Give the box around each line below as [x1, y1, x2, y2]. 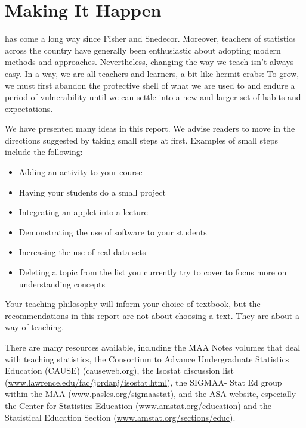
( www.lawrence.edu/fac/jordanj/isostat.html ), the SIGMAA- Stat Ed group [5, 376, 282, 388]
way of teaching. [5, 321, 64, 333]
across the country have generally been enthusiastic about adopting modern [5, 44, 281, 56]
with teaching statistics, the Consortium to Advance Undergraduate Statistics [5, 352, 289, 365]
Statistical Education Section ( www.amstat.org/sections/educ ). [5, 411, 236, 423]
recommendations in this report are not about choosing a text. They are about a [5, 309, 299, 321]
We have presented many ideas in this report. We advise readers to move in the [5, 122, 295, 135]
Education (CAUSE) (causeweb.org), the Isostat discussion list [5, 364, 234, 377]
